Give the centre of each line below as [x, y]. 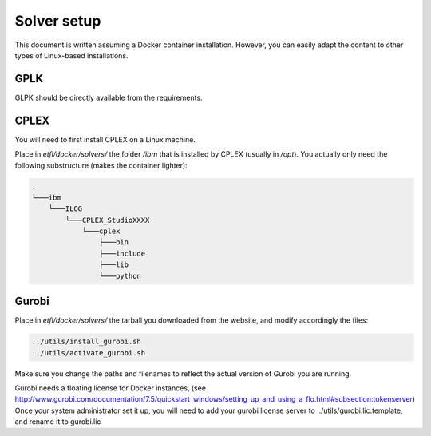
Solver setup [58, 21]
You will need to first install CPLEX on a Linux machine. [105, 139]
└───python [120, 276]
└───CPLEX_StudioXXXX [107, 220]
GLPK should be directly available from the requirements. [109, 97]
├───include [122, 253]
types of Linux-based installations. [71, 55]
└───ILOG [65, 209]
